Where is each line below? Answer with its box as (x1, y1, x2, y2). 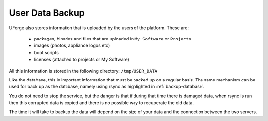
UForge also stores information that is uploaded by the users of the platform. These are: (9, 25, 189, 31)
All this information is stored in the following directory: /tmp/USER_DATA (9, 68, 158, 74)
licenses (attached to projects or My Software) (34, 57, 129, 63)
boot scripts (34, 49, 59, 55)
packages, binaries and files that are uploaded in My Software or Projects (34, 36, 192, 41)
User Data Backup (9, 7, 85, 18)
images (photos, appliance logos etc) (34, 42, 110, 49)
